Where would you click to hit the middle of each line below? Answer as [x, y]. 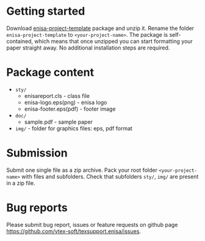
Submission [37, 153]
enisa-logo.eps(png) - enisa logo [66, 102]
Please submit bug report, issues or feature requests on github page [92, 224]
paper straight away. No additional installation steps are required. [88, 48]
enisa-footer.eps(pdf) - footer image [70, 109]
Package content [50, 72]
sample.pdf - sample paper [59, 122]
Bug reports [37, 208]
